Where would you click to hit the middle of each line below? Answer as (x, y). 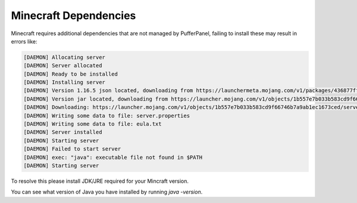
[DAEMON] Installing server (64, 82)
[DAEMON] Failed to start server (72, 149)
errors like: (24, 41)
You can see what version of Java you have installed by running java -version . (107, 192)
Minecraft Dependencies (73, 15)
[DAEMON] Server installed (63, 132)
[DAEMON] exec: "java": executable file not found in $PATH (113, 157)
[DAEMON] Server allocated (63, 66)
